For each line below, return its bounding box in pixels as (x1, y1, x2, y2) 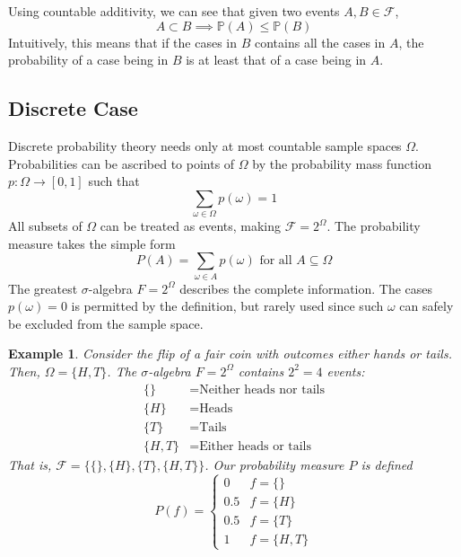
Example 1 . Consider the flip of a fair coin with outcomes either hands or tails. (8, 344, 452, 363)
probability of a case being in (8, 50, 169, 69)
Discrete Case (8, 94, 138, 122)
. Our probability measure (204, 455, 344, 473)
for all (259, 254, 292, 268)
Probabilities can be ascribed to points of (8, 154, 235, 172)
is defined (361, 455, 413, 473)
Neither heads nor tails (199, 383, 325, 396)
